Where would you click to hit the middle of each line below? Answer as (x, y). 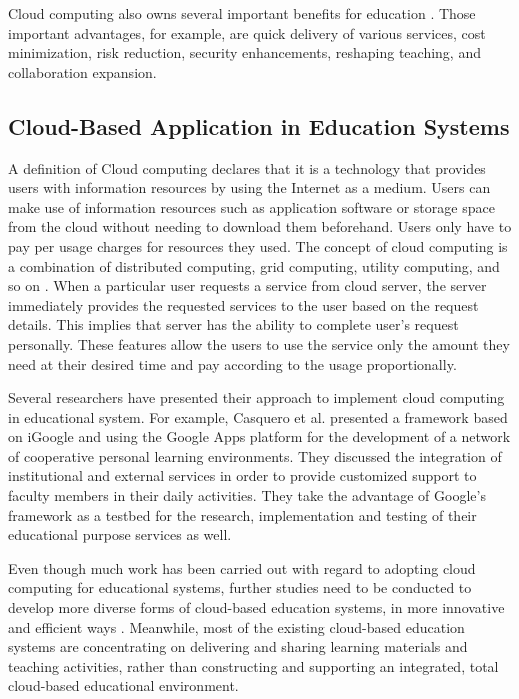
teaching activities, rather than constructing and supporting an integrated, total (253, 665)
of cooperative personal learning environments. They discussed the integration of (255, 455)
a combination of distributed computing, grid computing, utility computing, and (254, 265)
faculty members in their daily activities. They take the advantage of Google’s (247, 495)
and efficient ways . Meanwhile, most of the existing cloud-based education (236, 626)
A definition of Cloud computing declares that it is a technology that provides (247, 167)
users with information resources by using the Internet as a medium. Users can (249, 187)
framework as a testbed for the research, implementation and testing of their (242, 514)
